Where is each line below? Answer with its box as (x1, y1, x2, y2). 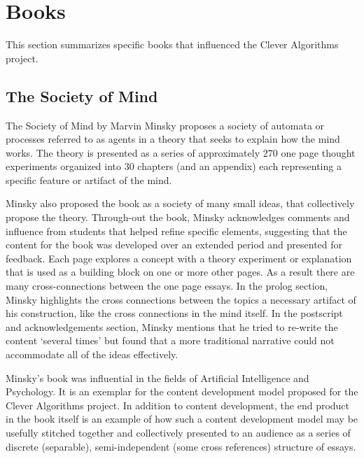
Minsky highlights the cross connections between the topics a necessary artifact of (6, 292, 356, 306)
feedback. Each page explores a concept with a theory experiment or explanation (6, 250, 352, 265)
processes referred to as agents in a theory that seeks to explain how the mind (6, 132, 340, 146)
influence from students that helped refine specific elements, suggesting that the (6, 223, 347, 238)
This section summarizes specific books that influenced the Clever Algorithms (6, 37, 339, 52)
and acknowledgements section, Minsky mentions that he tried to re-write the (6, 319, 338, 334)
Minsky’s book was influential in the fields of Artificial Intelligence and (6, 370, 309, 385)
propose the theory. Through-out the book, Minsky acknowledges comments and (6, 210, 350, 225)
